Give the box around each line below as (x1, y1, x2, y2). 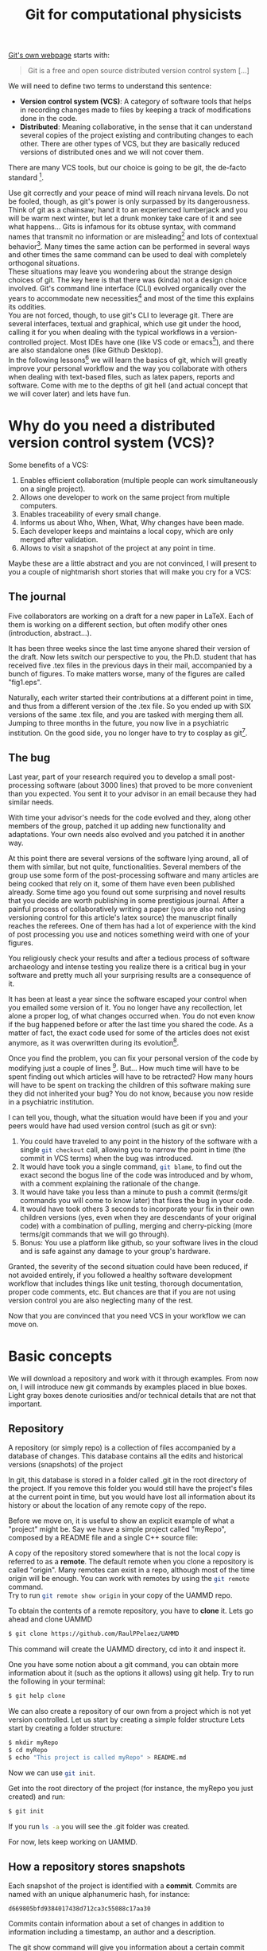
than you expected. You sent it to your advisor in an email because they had (8, 789, 257, 799)
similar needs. (8, 797, 54, 807)
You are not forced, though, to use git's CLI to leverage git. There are (8, 310, 234, 320)
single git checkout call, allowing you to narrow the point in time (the (19, 1144, 246, 1155)
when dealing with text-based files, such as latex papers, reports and (8, 372, 235, 382)
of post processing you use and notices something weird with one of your (8, 929, 250, 940)
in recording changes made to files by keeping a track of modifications (19, 105, 252, 115)
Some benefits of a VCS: (8, 460, 89, 470)
